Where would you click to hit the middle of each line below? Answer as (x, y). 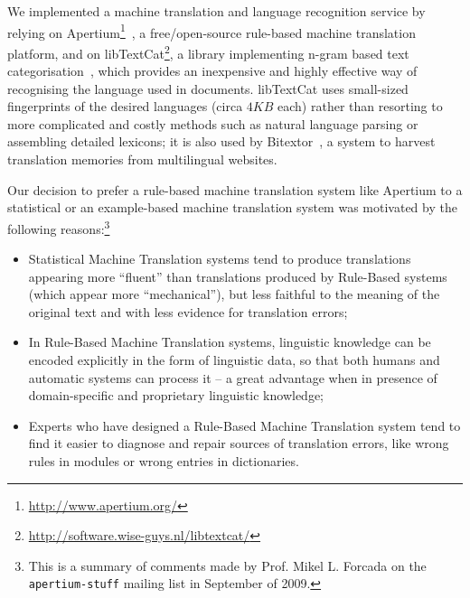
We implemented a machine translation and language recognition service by (216, 11)
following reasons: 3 (59, 227)
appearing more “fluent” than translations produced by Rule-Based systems (238, 276)
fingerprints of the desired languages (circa (125, 106)
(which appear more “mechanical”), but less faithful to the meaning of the (234, 294)
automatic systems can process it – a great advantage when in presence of (233, 377)
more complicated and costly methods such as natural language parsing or (213, 123)
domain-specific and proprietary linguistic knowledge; (176, 395)
